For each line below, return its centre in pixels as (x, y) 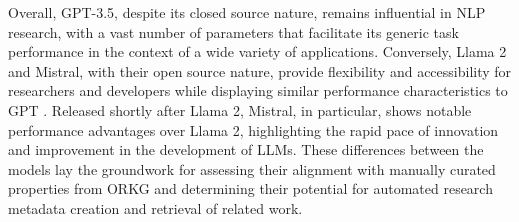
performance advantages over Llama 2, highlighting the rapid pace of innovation (253, 129)
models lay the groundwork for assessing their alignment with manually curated (252, 168)
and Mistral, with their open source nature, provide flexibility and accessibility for (260, 70)
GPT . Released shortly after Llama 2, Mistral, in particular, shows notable (240, 109)
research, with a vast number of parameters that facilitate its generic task (233, 31)
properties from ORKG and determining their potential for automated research (250, 188)
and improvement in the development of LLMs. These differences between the (246, 149)
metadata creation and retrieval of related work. (155, 207)
